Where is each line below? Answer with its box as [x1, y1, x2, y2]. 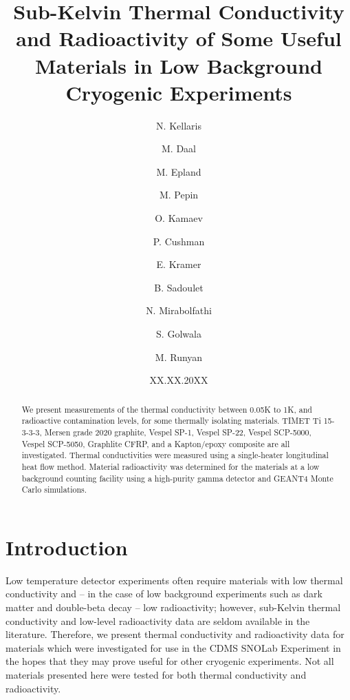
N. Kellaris [156, 118, 201, 132]
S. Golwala [156, 327, 201, 341]
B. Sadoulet [154, 280, 204, 294]
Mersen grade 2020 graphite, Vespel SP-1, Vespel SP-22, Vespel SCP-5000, [44, 426, 311, 437]
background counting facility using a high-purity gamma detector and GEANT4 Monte [21, 472, 333, 484]
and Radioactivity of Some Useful [16, 24, 342, 52]
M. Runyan [155, 349, 203, 364]
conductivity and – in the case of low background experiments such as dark [6, 586, 322, 601]
